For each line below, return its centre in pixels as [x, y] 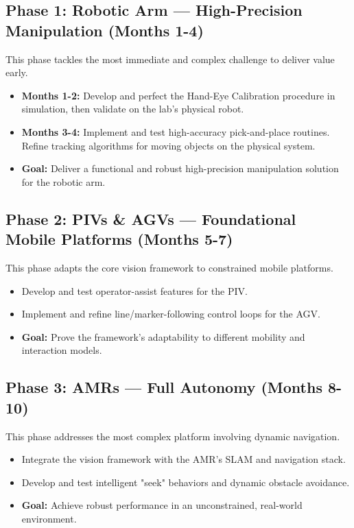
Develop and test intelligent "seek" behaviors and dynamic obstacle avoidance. [186, 482]
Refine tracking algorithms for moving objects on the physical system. [168, 145]
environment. [49, 518]
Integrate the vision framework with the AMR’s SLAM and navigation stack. [184, 459]
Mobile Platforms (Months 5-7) [119, 239]
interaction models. [62, 350]
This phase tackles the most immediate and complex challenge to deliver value [170, 59]
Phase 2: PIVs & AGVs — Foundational [151, 218]
